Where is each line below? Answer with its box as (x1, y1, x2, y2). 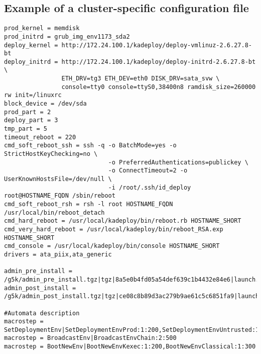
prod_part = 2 (4, 108, 51, 116)
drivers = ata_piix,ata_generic (4, 250, 112, 258)
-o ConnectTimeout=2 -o (108, 167, 188, 174)
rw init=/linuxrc (4, 92, 62, 99)
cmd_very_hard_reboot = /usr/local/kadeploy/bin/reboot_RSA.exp (4, 225, 223, 233)
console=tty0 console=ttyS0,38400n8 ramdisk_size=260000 (61, 83, 256, 91)
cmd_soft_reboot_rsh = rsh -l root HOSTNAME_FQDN (4, 200, 173, 208)
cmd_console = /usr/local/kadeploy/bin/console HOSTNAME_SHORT (4, 242, 220, 250)
